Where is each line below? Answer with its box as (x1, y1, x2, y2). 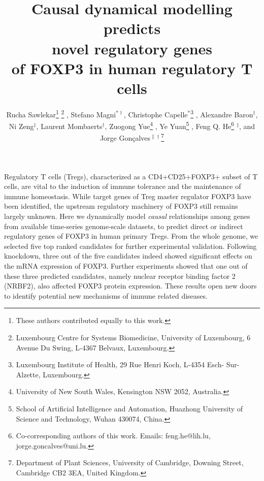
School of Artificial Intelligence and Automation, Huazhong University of (16, 403, 243, 413)
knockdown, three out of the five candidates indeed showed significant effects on (4, 250, 252, 261)
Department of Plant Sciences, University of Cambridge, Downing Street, (16, 457, 244, 468)
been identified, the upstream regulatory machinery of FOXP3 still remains (4, 201, 238, 211)
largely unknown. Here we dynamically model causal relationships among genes (4, 211, 250, 221)
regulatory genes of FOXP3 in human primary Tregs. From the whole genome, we (4, 231, 258, 241)
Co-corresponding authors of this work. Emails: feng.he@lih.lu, (16, 430, 211, 441)
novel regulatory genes (51, 38, 213, 58)
